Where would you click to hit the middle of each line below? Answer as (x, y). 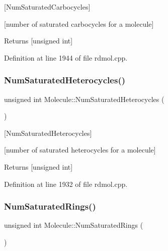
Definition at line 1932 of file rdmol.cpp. (66, 184)
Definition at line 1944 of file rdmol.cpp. (66, 57)
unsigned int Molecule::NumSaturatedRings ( (74, 225)
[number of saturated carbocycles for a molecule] (79, 23)
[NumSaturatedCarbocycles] (47, 7)
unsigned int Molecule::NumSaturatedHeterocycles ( (84, 99)
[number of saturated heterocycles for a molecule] (80, 150)
